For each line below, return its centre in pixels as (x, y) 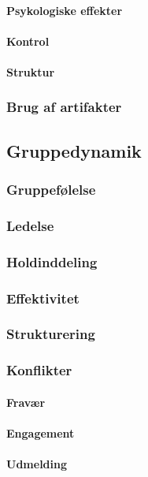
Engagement (41, 433)
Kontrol (28, 41)
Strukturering (51, 334)
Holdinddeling (52, 261)
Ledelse (30, 225)
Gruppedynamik (74, 150)
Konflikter (39, 370)
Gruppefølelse (51, 190)
